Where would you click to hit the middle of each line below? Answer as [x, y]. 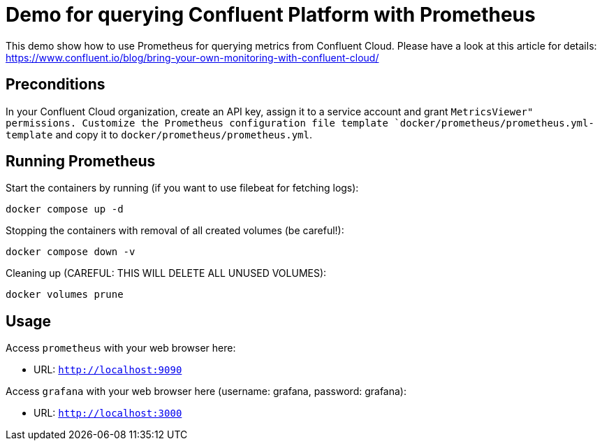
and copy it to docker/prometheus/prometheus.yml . [184, 134]
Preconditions [56, 85]
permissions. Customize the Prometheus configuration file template [197, 123]
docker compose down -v [71, 252]
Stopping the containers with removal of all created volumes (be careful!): [175, 231]
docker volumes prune [65, 295]
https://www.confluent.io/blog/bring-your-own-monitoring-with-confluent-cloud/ [192, 57]
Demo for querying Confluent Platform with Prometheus [271, 15]
